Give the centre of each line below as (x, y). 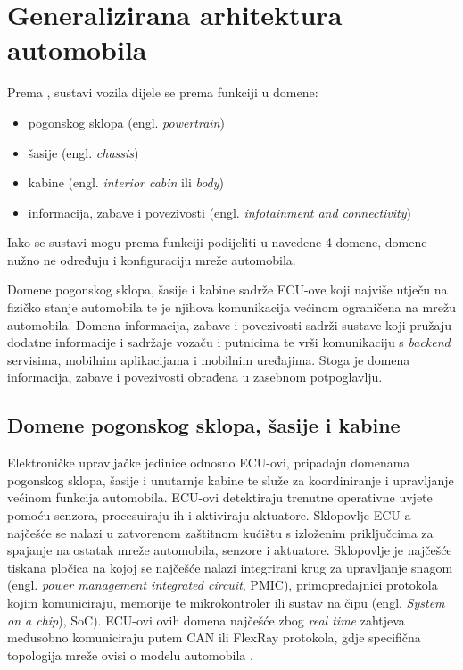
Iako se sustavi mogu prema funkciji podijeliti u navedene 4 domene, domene (217, 242)
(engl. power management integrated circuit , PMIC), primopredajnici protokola (223, 585)
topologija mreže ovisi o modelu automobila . (130, 654)
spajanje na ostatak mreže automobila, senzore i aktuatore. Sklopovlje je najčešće (230, 550)
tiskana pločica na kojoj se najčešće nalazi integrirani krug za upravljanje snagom (230, 567)
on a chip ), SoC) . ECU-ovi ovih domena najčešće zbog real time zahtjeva (206, 620)
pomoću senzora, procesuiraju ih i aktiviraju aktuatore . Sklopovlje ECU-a (209, 515)
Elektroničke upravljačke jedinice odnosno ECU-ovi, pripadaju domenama (209, 463)
